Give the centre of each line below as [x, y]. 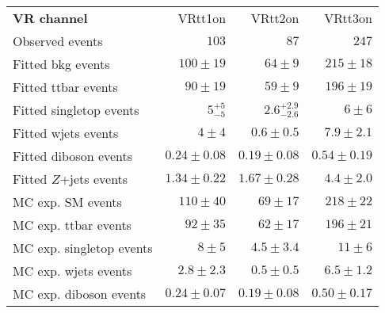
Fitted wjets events [66, 133]
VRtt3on [348, 18]
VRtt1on [202, 18]
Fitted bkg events [61, 64]
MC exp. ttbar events [72, 225]
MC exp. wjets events [72, 271]
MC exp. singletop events [83, 248]
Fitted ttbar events [65, 87]
